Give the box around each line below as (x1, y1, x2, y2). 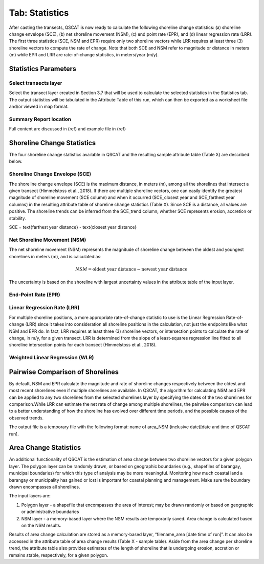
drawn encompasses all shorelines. (9, 484, 80, 490)
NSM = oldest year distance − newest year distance (75, 266, 188, 272)
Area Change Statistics (9, 443, 81, 452)
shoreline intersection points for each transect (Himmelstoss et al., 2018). (9, 342, 157, 348)
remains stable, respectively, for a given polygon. (9, 552, 109, 558)
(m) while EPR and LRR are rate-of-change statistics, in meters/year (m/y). (9, 52, 159, 58)
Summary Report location (9, 116, 71, 123)
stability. (9, 215, 26, 221)
